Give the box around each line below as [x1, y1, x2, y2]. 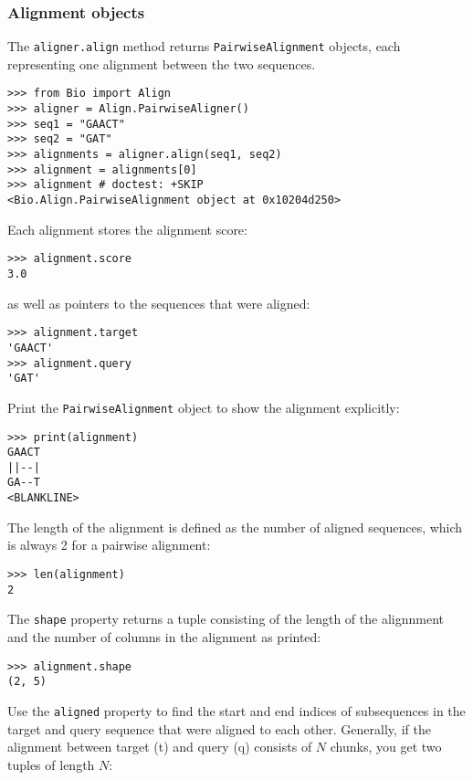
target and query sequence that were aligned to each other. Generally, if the [7, 719, 431, 738]
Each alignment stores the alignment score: [7, 219, 247, 238]
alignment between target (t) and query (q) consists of [7, 737, 312, 756]
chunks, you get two [330, 737, 442, 756]
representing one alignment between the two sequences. [7, 54, 316, 73]
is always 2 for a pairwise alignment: [7, 535, 211, 554]
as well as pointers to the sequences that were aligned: [7, 293, 310, 312]
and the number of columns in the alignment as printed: [7, 627, 321, 646]
